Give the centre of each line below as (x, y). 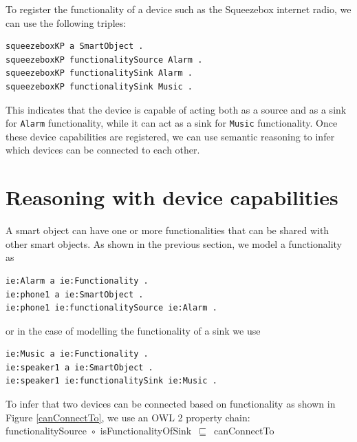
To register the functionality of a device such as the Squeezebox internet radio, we (178, 9)
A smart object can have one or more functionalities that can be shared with (167, 230)
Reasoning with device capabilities (172, 197)
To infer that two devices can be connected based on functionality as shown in (171, 404)
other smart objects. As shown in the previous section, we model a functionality (174, 243)
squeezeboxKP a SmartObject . (75, 46)
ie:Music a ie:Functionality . (77, 354)
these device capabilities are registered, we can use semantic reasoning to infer (170, 136)
